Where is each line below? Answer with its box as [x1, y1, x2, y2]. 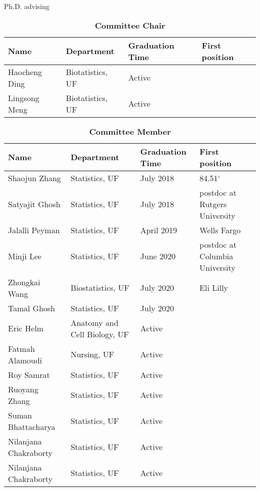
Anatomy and [70, 316, 118, 328]
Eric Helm [8, 322, 43, 334]
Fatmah [8, 342, 35, 354]
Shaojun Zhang [8, 172, 61, 184]
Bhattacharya [8, 420, 55, 432]
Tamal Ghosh [8, 302, 55, 314]
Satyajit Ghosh [8, 198, 60, 210]
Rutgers [199, 198, 227, 210]
